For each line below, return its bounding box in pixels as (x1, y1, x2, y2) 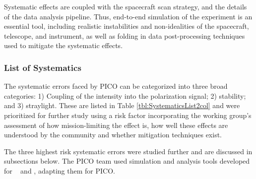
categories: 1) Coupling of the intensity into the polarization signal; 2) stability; (4, 90, 246, 101)
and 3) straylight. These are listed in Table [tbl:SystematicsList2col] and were (4, 100, 240, 111)
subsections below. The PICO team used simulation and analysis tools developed (4, 156, 250, 166)
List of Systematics (4, 61, 81, 73)
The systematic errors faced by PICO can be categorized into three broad (4, 81, 228, 91)
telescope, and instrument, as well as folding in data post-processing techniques (4, 30, 245, 41)
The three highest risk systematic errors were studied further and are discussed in (4, 146, 253, 156)
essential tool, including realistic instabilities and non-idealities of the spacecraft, (4, 21, 249, 31)
